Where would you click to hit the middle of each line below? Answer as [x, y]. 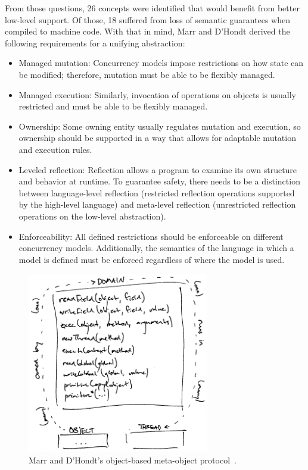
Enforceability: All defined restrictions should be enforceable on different [151, 236]
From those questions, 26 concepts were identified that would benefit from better [152, 8]
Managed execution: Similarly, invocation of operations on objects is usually [157, 94]
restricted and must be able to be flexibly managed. [113, 106]
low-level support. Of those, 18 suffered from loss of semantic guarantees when [147, 19]
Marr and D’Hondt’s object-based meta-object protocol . [133, 460]
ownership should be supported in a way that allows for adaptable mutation [157, 138]
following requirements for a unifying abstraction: [95, 43]
